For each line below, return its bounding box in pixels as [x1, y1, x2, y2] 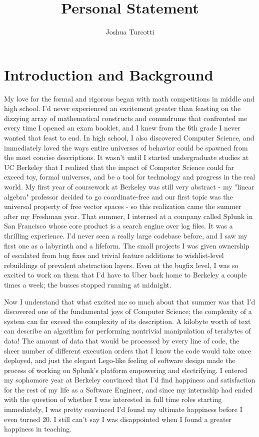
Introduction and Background [4, 64, 213, 84]
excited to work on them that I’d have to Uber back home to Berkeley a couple [4, 269, 247, 280]
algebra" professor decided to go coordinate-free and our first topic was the [4, 191, 233, 201]
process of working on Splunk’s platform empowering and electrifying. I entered [4, 364, 247, 375]
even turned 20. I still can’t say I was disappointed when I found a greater [4, 413, 232, 424]
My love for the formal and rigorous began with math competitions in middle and [4, 93, 254, 103]
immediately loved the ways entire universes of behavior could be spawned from [4, 142, 248, 152]
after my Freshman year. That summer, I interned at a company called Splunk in [4, 210, 253, 221]
